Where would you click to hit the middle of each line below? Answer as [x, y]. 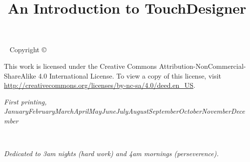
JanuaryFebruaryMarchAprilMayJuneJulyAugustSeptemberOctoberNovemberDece [125, 111]
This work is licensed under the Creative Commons [81, 66]
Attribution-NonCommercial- [202, 66]
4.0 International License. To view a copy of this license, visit [130, 75]
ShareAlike [20, 75]
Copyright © [28, 50]
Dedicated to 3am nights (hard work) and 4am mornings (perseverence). [111, 153]
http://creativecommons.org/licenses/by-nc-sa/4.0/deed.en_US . [100, 85]
